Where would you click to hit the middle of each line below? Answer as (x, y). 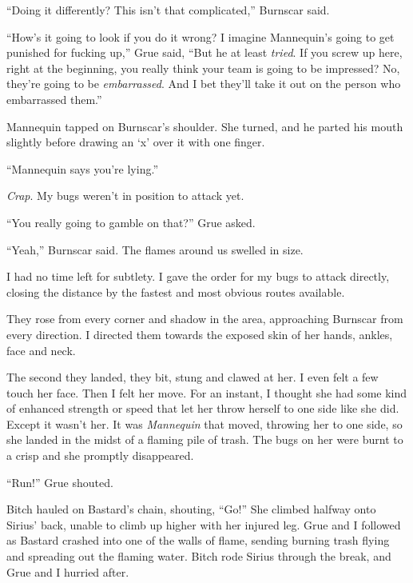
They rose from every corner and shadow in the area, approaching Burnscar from (205, 319)
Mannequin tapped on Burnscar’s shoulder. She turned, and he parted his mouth (205, 126)
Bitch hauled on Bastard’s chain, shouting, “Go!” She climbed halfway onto (191, 509)
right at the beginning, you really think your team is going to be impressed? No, (203, 68)
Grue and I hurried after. (68, 571)
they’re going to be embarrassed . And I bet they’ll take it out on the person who (204, 84)
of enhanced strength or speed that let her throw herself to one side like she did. (203, 408)
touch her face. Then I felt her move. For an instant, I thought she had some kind (207, 392)
